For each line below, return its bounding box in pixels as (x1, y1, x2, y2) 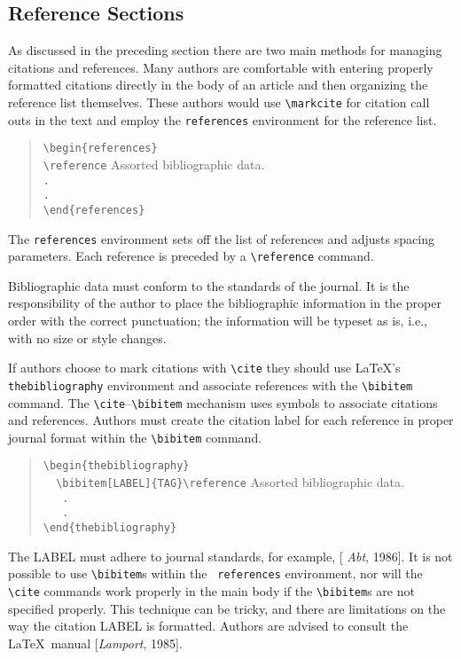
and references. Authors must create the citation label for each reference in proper (8, 411, 454, 429)
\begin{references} (43, 142, 158, 155)
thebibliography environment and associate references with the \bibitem (8, 375, 413, 394)
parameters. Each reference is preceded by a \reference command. (8, 247, 374, 265)
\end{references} (43, 203, 145, 216)
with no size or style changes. (8, 328, 167, 347)
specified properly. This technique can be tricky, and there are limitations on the (8, 599, 446, 617)
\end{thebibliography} (43, 522, 177, 535)
